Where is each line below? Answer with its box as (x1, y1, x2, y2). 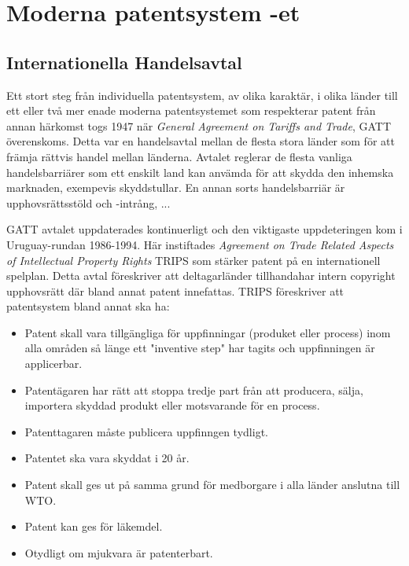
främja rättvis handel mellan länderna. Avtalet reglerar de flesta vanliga (6, 148, 352, 164)
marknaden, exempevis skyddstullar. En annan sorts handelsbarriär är (6, 179, 345, 196)
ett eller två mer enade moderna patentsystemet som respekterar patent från (6, 102, 376, 119)
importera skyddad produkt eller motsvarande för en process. (24, 397, 320, 413)
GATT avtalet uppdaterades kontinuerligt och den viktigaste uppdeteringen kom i (6, 221, 403, 237)
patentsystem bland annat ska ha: (6, 298, 170, 314)
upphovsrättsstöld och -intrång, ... (6, 194, 171, 211)
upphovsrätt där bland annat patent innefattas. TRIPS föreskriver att (6, 282, 345, 299)
